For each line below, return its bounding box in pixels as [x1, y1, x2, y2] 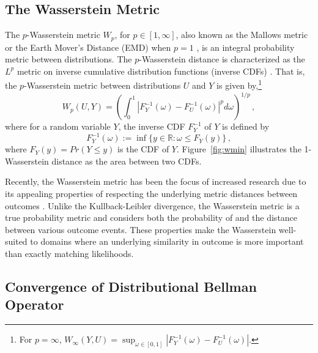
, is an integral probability [196, 40, 295, 53]
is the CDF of [117, 143, 169, 155]
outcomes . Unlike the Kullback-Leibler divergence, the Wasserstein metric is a [5, 199, 300, 212]
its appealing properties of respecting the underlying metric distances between [5, 187, 298, 200]
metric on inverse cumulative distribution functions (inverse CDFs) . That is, [17, 64, 305, 77]
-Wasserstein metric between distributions [24, 79, 181, 92]
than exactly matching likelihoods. [5, 247, 134, 260]
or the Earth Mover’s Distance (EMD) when [5, 40, 171, 53]
